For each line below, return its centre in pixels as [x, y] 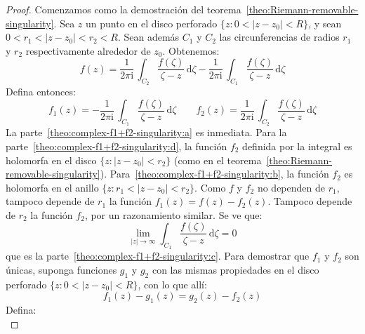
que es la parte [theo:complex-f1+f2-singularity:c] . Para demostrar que [158, 256]
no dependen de [291, 187]
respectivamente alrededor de [88, 50]
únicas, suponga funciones [61, 269]
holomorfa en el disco [51, 160]
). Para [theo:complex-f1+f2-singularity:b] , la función [214, 174]
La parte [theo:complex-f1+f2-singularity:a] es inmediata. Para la [146, 132]
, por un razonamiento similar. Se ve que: [173, 214]
